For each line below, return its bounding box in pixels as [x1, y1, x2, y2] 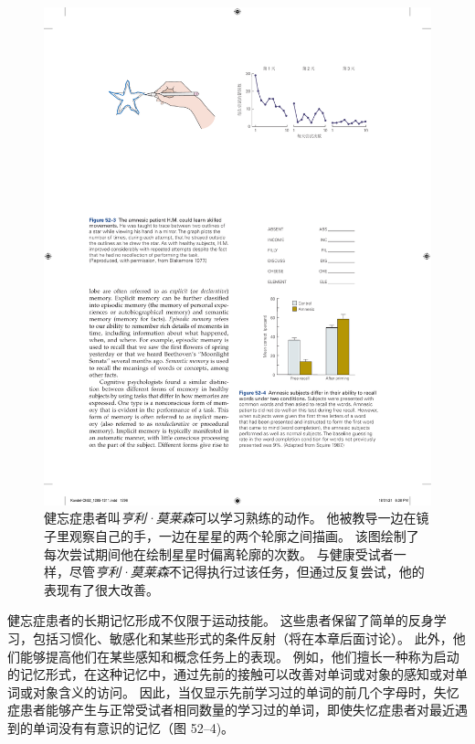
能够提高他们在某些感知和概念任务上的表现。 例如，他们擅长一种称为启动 [19, 646, 459, 665]
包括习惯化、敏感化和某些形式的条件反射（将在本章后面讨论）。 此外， [32, 628, 453, 647]
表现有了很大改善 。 [44, 579, 159, 599]
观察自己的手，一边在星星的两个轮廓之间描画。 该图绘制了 [69, 526, 419, 545]
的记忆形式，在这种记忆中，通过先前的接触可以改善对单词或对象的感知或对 [7, 664, 455, 684]
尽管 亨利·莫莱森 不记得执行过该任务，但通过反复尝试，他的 [69, 562, 425, 581]
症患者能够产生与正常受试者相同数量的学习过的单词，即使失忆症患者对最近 [7, 700, 455, 719]
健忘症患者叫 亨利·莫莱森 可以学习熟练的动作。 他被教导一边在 [44, 508, 417, 527]
